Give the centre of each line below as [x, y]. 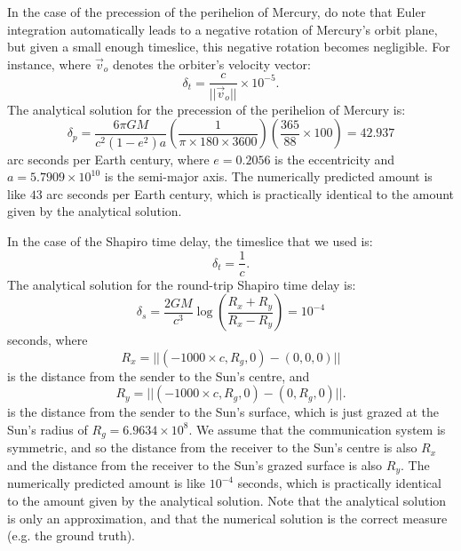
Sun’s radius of [48, 429]
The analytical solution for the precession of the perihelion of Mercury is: [207, 109]
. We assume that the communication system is [317, 429]
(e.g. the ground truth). [72, 535]
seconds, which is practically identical [339, 483]
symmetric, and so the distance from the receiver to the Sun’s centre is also [212, 447]
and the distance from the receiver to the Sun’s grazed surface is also [195, 464]
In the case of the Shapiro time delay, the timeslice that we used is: [190, 240]
